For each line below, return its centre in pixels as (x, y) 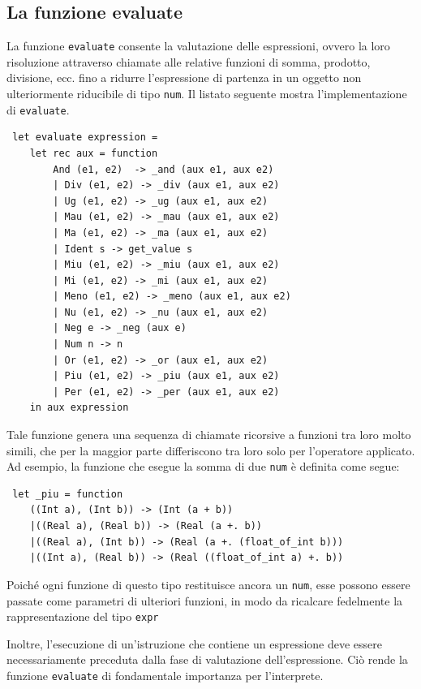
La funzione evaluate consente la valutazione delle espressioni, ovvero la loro (198, 46)
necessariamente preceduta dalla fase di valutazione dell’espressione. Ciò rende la (207, 659)
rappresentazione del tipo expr (83, 616)
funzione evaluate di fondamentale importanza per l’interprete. (165, 675)
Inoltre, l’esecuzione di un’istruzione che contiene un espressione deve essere (195, 643)
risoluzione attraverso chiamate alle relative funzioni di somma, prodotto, (189, 61)
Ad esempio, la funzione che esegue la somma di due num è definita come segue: (203, 466)
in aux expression (79, 408)
